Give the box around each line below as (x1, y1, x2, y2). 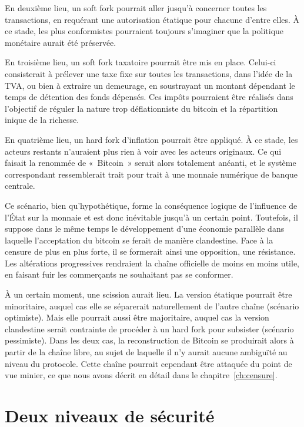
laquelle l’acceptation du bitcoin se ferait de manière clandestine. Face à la (5, 233, 273, 246)
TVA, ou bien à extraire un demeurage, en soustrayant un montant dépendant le (5, 79, 295, 91)
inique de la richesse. (5, 114, 79, 126)
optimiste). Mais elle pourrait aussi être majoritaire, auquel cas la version (5, 311, 269, 323)
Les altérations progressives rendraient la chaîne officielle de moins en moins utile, (5, 256, 299, 269)
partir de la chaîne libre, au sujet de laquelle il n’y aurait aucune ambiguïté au (5, 346, 288, 358)
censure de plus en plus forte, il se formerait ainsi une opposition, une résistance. (5, 245, 296, 258)
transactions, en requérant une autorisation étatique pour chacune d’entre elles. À (5, 13, 300, 25)
